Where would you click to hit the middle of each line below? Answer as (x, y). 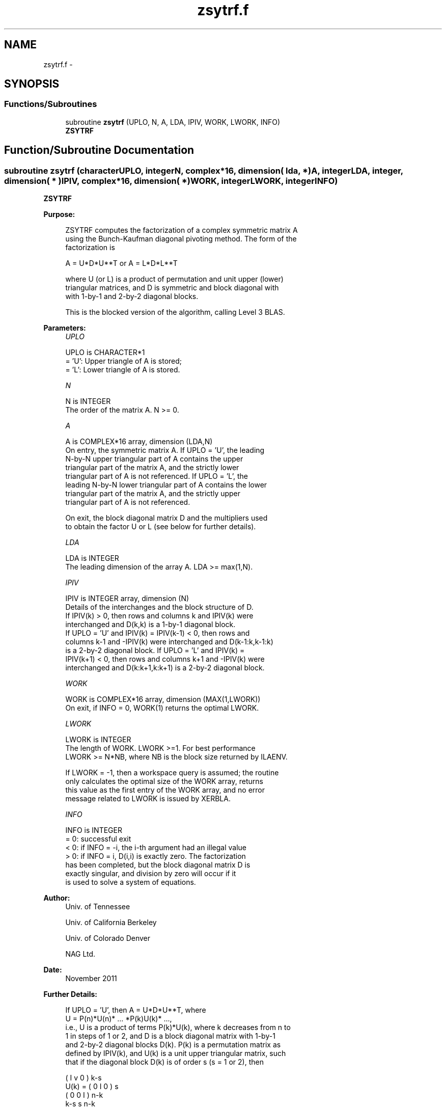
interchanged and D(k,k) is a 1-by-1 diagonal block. (150, 625)
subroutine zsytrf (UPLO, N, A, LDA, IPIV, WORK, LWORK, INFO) (173, 122)
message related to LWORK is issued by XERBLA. (148, 799)
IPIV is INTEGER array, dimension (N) (127, 599)
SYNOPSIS (32, 84)
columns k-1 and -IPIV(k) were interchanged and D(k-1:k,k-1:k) (169, 642)
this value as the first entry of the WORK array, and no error (165, 790)
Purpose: (59, 214)
